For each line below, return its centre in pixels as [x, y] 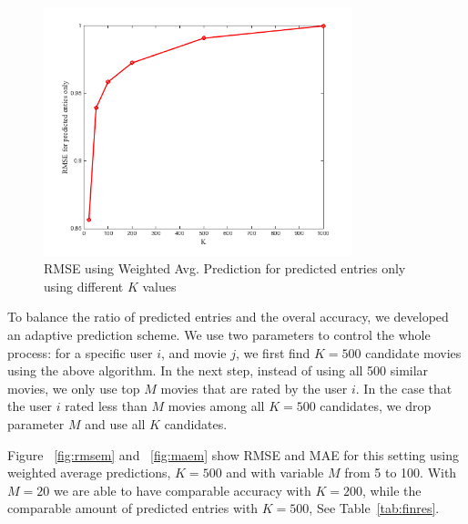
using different [84, 286]
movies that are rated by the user [254, 388]
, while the [392, 490]
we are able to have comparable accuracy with [182, 490]
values [159, 286]
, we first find [273, 352]
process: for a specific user [80, 352]
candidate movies [413, 352]
